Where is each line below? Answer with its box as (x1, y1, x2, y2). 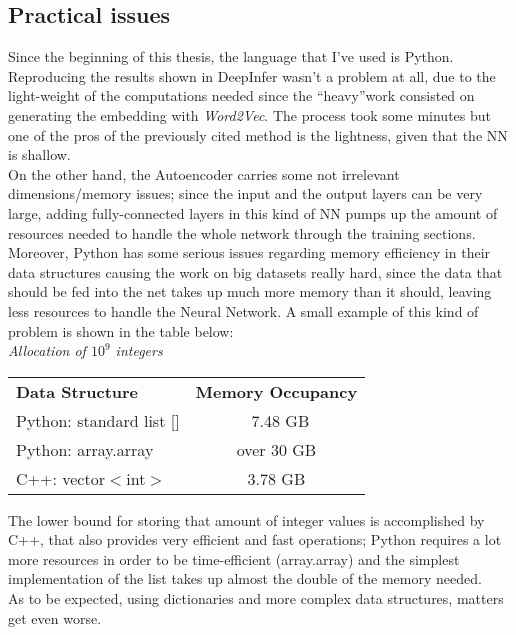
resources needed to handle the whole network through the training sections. (8, 222, 476, 243)
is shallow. (8, 144, 71, 165)
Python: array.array (16, 437, 154, 461)
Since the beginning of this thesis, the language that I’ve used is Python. (8, 46, 454, 67)
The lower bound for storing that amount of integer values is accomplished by (8, 509, 485, 530)
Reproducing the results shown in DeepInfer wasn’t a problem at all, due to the (8, 65, 496, 86)
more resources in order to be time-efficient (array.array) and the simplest (8, 548, 460, 569)
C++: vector (16, 466, 105, 490)
